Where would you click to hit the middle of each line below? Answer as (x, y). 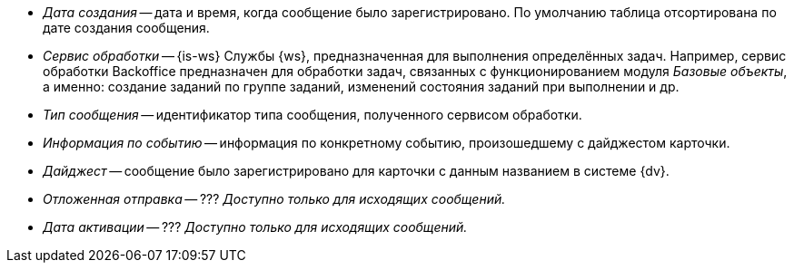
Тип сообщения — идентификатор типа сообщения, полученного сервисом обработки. (313, 115)
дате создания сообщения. (126, 28)
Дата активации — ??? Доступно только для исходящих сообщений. (255, 227)
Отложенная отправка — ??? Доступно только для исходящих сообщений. (274, 199)
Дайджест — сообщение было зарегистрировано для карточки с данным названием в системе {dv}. (356, 171)
